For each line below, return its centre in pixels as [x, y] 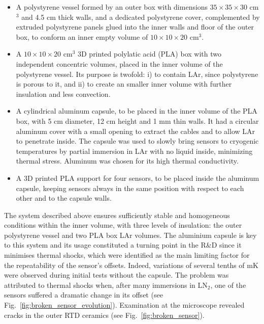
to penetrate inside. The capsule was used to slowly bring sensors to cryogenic [137, 141]
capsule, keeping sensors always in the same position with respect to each [130, 188]
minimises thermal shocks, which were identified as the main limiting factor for [127, 255]
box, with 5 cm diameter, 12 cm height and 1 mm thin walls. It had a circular [137, 120]
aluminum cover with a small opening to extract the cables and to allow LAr [136, 131]
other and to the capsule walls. [64, 198]
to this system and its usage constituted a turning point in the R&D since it [123, 245]
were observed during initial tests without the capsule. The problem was [117, 275]
